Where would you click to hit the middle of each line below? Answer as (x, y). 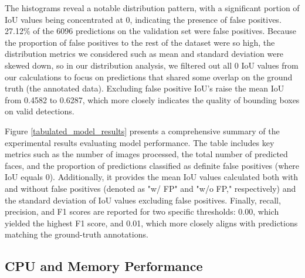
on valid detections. (40, 111)
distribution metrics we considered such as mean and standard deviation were (144, 54)
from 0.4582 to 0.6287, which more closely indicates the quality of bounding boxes (152, 99)
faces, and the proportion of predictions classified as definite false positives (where (152, 165)
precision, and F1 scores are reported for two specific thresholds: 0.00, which (142, 211)
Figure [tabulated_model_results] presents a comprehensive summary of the (142, 130)
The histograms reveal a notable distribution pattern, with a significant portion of (152, 8)
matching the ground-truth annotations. (77, 234)
